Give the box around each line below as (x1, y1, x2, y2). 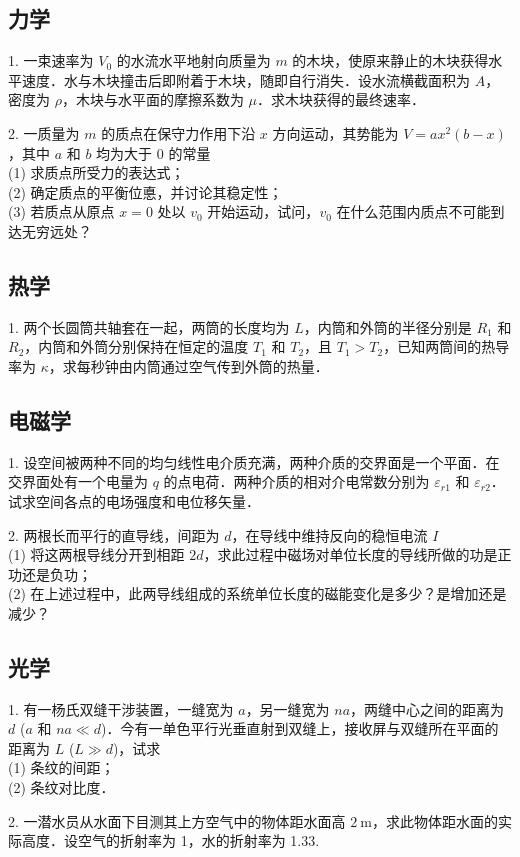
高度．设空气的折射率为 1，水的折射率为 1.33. (21, 830, 320, 851)
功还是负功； (8, 563, 92, 584)
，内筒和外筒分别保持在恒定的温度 (24, 336, 249, 357)
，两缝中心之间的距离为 (350, 698, 505, 719)
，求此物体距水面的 (371, 810, 498, 831)
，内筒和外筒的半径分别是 (303, 316, 472, 337)
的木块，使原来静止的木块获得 (292, 50, 489, 71)
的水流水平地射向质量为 (116, 50, 271, 71)
